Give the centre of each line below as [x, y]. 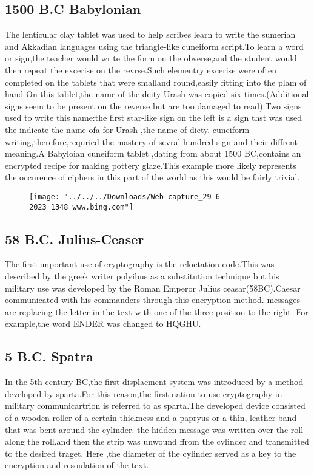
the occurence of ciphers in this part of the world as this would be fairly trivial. [152, 177]
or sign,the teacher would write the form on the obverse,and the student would [151, 58]
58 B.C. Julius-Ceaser [75, 238]
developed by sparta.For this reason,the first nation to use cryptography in [144, 393]
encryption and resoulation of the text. [77, 465]
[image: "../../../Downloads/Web [96, 196]
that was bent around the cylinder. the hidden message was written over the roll [154, 429]
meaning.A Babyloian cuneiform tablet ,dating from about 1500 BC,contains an [153, 153]
